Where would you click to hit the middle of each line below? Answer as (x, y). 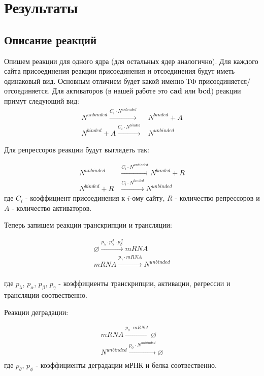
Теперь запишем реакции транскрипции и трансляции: (88, 225)
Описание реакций (51, 39)
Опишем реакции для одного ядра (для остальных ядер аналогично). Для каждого (131, 61)
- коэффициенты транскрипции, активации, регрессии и (144, 283)
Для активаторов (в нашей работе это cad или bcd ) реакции (146, 91)
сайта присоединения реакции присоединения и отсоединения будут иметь (120, 71)
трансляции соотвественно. (46, 295)
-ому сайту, (147, 198)
